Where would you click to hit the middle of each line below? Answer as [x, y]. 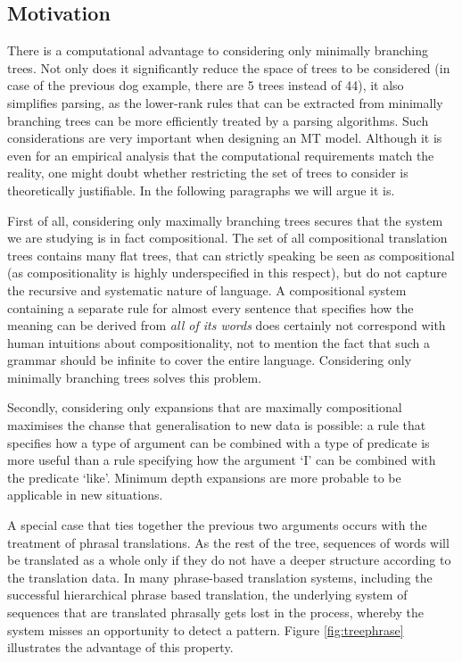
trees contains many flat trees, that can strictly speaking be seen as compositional [231, 255]
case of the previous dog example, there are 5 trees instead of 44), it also [206, 85]
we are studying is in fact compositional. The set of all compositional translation [227, 238]
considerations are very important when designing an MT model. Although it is [225, 138]
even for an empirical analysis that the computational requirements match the [221, 155]
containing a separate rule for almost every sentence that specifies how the [210, 307]
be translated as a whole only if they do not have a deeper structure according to [229, 560]
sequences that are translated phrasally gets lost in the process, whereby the [216, 612]
